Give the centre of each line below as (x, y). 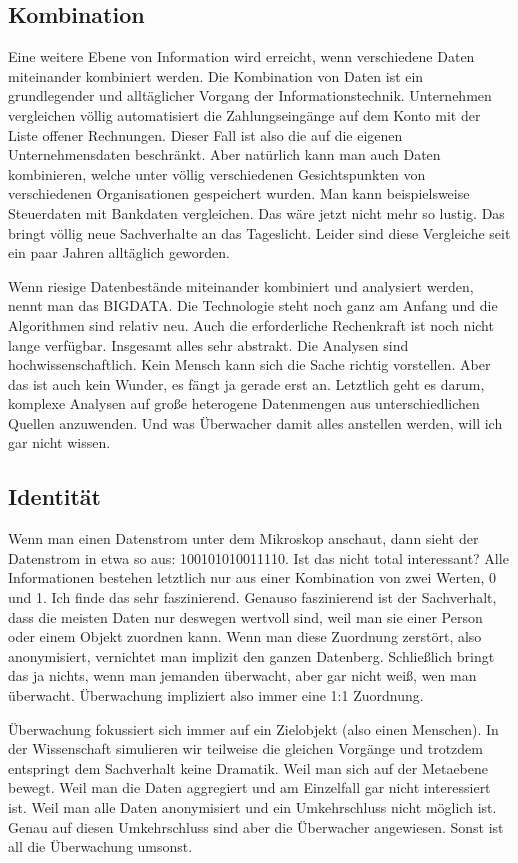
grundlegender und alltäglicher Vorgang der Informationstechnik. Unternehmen (250, 95)
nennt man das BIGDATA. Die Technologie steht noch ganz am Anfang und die (253, 305)
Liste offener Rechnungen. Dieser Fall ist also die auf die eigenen (205, 134)
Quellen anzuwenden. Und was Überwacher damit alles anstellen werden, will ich (255, 422)
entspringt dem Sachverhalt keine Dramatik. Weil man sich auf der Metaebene (248, 767)
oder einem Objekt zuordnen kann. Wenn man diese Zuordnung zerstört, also (245, 636)
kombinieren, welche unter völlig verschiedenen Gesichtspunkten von (217, 173)
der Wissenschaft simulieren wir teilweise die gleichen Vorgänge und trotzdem (245, 748)
